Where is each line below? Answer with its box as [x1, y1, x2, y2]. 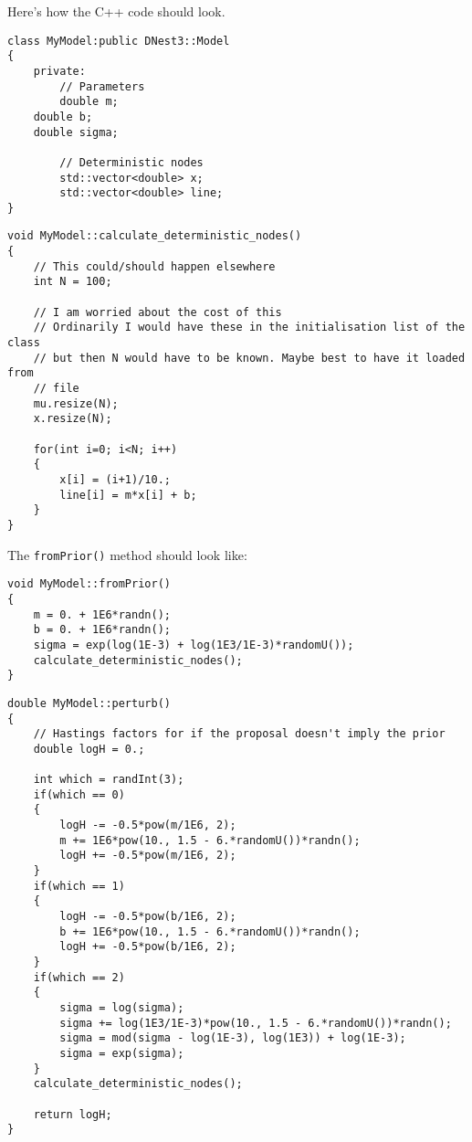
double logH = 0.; [33, 742, 145, 756]
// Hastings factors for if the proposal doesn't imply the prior [33, 727, 446, 741]
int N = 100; [33, 275, 112, 289]
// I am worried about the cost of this [33, 305, 282, 319]
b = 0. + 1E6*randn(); [33, 623, 171, 637]
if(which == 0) [33, 788, 125, 801]
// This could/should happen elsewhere [33, 259, 276, 273]
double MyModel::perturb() [7, 696, 171, 710]
